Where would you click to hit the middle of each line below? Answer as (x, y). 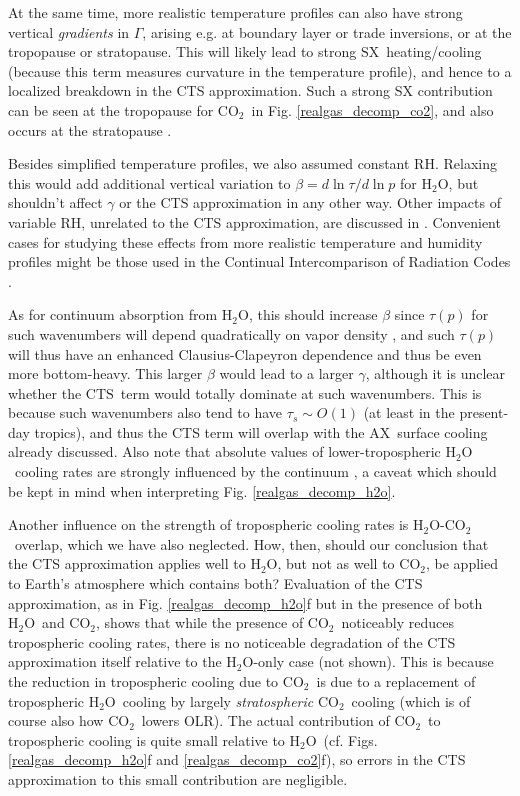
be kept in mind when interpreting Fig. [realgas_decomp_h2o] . (202, 490)
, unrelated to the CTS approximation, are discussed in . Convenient (291, 221)
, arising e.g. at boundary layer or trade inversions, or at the (327, 31)
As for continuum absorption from (113, 314)
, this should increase (313, 314)
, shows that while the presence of (200, 622)
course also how (56, 720)
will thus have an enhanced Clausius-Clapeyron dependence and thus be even (245, 353)
